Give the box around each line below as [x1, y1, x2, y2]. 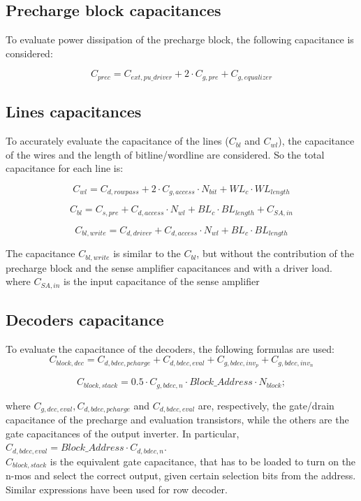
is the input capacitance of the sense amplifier [63, 274, 260, 289]
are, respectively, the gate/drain [198, 398, 334, 412]
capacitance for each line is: [6, 161, 124, 175]
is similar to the [113, 246, 181, 261]
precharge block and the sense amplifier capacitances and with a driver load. [6, 260, 332, 275]
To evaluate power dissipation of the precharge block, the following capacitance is [6, 32, 354, 47]
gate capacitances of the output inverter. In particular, [6, 426, 240, 440]
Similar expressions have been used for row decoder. [6, 481, 228, 496]
